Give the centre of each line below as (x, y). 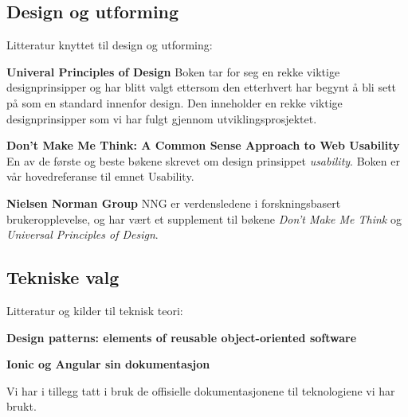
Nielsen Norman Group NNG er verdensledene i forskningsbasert (174, 203)
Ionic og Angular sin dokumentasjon (108, 364)
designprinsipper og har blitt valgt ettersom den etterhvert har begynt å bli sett (202, 87)
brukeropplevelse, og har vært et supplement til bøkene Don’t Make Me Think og (204, 218)
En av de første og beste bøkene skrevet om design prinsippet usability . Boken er (203, 160)
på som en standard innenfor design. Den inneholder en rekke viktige (175, 102)
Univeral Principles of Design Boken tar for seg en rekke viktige (173, 71)
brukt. (22, 406)
